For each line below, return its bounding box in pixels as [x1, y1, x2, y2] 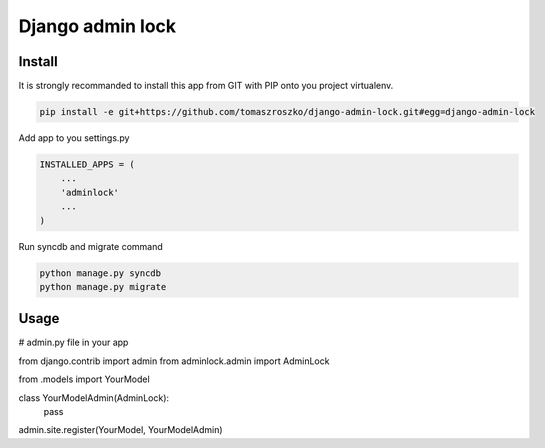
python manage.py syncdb [39, 267, 162, 279]
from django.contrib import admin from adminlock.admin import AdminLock [18, 355, 330, 367]
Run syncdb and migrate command [18, 240, 164, 252]
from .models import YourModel [18, 373, 150, 385]
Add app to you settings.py [18, 132, 130, 144]
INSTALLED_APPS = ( [39, 159, 135, 170]
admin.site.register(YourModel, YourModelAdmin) [18, 424, 224, 436]
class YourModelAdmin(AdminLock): [18, 391, 170, 404]
